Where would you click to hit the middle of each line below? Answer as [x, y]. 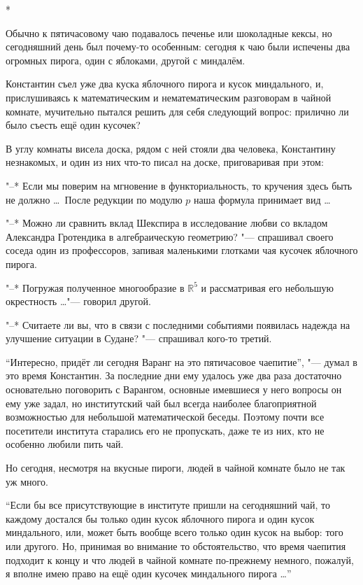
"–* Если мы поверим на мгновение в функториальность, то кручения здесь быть [179, 185]
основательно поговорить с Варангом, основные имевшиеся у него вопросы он [174, 389]
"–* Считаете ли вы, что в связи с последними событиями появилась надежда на [178, 324]
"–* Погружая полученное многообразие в [95, 287]
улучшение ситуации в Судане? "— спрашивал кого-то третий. [139, 338]
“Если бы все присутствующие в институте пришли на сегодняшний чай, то [168, 505]
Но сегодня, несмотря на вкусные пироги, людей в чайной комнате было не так [176, 468]
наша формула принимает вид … [262, 199]
